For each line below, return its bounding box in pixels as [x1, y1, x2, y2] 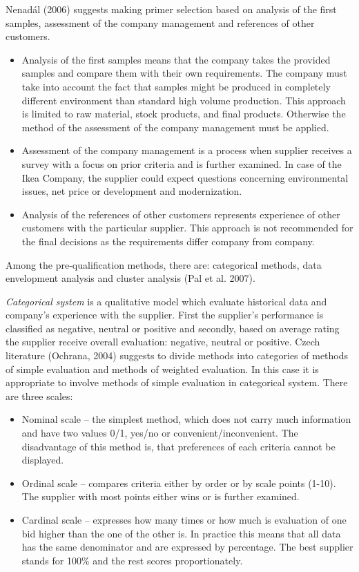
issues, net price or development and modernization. [21, 184, 242, 198]
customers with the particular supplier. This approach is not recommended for [21, 220, 353, 235]
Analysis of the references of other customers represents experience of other [21, 207, 340, 221]
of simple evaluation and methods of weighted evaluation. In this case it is [6, 361, 319, 376]
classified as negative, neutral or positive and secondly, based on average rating [6, 321, 340, 335]
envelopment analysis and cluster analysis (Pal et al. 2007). [6, 271, 255, 285]
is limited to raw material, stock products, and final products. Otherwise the [21, 106, 346, 121]
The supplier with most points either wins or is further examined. [21, 489, 300, 504]
